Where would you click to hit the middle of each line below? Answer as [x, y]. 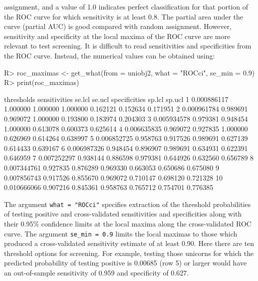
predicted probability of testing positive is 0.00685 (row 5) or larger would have [126, 263]
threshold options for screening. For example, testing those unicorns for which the [129, 253]
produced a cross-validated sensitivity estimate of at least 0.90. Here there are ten [129, 243]
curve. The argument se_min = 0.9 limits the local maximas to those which [121, 233]
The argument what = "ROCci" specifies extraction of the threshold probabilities [128, 204]
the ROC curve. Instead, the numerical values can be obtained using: [110, 55]
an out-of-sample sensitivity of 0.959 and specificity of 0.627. [97, 272]
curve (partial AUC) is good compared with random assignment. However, [118, 26]
